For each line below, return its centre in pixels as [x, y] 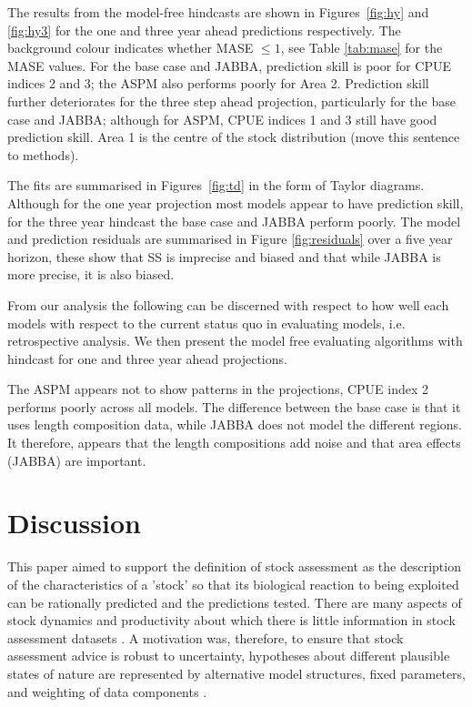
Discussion [74, 523]
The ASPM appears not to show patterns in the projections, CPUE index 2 [218, 389]
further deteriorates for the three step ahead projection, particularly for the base [231, 101]
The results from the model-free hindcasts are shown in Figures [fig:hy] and [218, 12]
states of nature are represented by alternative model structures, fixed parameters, [237, 673]
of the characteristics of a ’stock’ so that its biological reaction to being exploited [233, 584]
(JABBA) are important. [77, 460]
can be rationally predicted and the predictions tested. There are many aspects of [235, 602]
